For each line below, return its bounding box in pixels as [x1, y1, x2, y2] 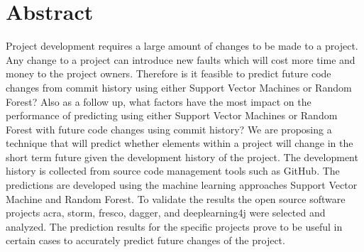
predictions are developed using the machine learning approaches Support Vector [6, 177, 358, 192]
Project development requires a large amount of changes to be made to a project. [6, 38, 358, 53]
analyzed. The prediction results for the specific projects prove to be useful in [6, 219, 343, 234]
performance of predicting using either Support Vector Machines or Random [6, 108, 338, 123]
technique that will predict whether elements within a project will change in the [6, 136, 353, 150]
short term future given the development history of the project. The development [6, 149, 358, 164]
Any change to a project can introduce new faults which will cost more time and [6, 52, 355, 67]
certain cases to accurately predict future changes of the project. [6, 233, 285, 248]
